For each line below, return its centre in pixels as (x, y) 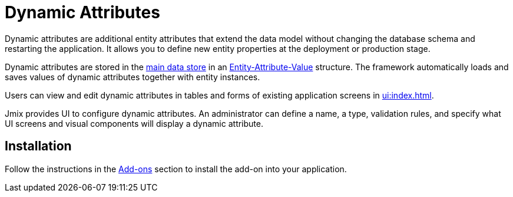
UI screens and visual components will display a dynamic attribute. (134, 123)
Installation (38, 146)
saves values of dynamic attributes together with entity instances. (133, 77)
